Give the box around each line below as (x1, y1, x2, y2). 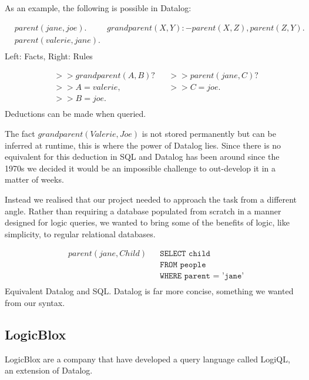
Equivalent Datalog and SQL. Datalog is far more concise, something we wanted (5, 285, 294, 297)
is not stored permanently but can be (142, 127, 276, 139)
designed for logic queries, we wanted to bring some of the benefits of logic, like (5, 216, 290, 228)
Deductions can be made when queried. (5, 107, 146, 120)
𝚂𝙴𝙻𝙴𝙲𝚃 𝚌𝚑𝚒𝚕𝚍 (160, 250, 210, 258)
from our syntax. (5, 297, 65, 309)
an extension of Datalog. (5, 364, 93, 376)
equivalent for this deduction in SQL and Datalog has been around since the (5, 150, 280, 163)
